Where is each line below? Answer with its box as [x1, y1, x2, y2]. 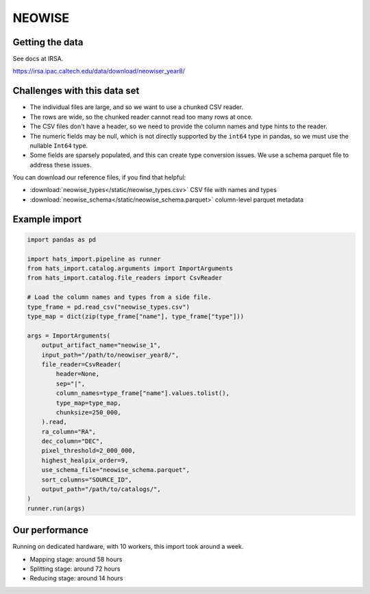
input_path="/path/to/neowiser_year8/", [41, 351, 180, 359]
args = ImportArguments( [27, 331, 111, 340]
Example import [12, 213, 82, 225]
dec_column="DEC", [41, 438, 103, 445]
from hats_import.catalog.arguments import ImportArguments [27, 265, 234, 272]
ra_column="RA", [41, 427, 96, 436]
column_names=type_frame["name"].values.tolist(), [56, 390, 230, 397]
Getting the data [12, 36, 84, 48]
